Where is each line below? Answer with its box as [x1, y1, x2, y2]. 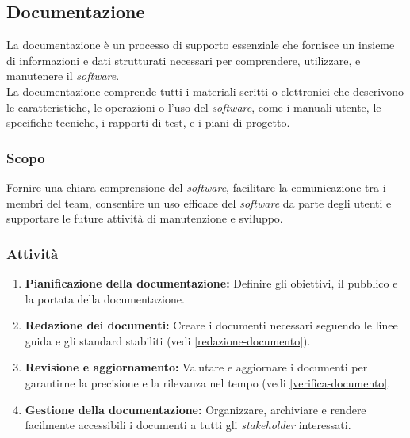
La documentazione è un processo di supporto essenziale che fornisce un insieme [6, 36, 395, 53]
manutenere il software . [6, 67, 120, 84]
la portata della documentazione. [25, 290, 185, 307]
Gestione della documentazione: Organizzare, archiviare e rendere [25, 401, 366, 417]
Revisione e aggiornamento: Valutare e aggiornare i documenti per [25, 359, 368, 375]
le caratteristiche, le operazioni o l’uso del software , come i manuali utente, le [6, 98, 381, 115]
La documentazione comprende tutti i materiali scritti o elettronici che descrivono [6, 82, 404, 99]
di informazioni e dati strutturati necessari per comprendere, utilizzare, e [6, 51, 361, 68]
